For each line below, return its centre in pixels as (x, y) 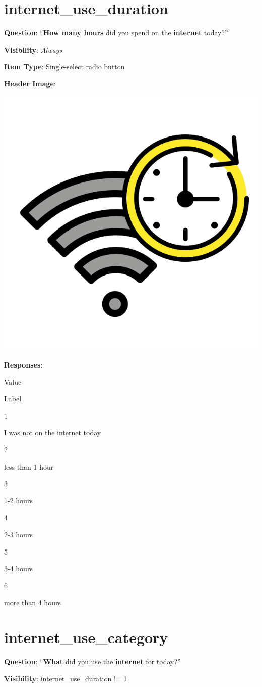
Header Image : (30, 83)
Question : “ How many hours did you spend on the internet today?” (116, 33)
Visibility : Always (33, 49)
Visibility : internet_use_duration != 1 (66, 678)
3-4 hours (18, 568)
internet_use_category (86, 637)
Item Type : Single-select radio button (64, 66)
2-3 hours (18, 535)
